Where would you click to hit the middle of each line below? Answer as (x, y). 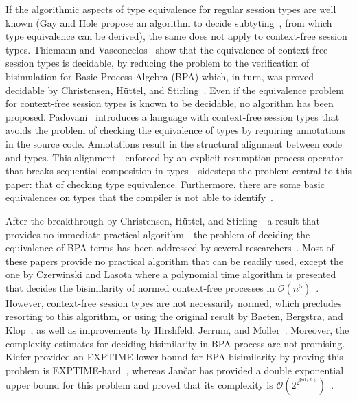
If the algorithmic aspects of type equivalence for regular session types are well (171, 9)
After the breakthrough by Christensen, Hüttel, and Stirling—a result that (163, 220)
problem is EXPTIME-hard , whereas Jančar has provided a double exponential (175, 370)
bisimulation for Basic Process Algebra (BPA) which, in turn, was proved (160, 76)
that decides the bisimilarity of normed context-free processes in (140, 287)
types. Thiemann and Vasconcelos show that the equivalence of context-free (167, 49)
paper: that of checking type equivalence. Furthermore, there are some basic (165, 184)
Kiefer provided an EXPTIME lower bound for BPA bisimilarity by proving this (174, 357)
